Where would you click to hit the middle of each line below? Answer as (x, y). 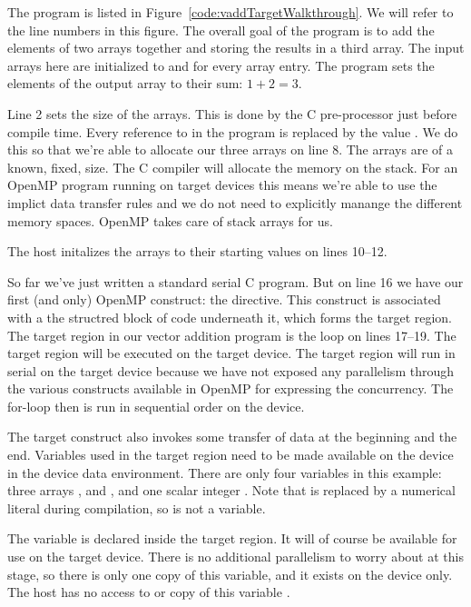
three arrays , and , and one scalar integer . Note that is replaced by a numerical (231, 490)
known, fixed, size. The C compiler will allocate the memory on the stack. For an (233, 167)
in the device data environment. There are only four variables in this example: (225, 472)
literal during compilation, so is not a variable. (137, 507)
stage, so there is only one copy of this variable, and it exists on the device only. (230, 574)
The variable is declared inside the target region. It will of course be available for (232, 538)
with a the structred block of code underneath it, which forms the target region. (230, 317)
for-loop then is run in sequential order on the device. (156, 406)
